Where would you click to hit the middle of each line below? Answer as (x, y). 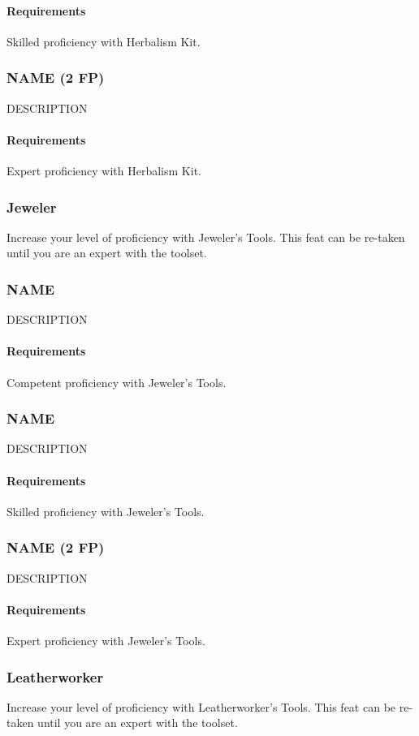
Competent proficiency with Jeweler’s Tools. (117, 382)
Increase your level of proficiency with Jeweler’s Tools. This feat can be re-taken (206, 237)
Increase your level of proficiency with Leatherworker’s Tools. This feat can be (201, 706)
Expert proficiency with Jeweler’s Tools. (106, 641)
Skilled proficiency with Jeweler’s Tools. (106, 511)
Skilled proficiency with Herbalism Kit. (104, 41)
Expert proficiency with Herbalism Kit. (104, 170)
